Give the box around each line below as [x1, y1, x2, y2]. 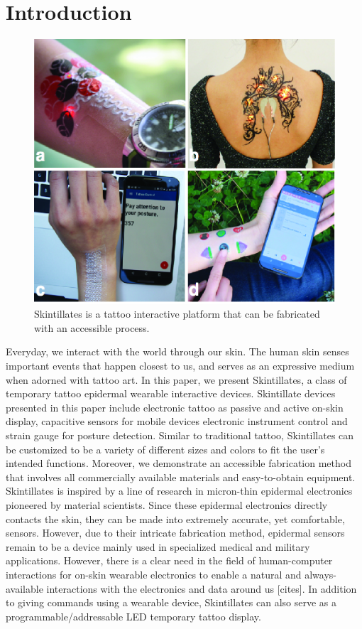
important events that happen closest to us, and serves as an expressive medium [6, 358, 355, 373]
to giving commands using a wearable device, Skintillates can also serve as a [6, 595, 336, 610]
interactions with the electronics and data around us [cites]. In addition [46, 581, 357, 596]
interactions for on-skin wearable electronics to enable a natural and [6, 566, 302, 581]
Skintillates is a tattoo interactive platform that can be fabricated [34, 306, 320, 321]
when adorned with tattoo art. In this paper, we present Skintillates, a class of [6, 372, 347, 387]
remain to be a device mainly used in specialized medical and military [6, 539, 310, 554]
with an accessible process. [34, 320, 150, 335]
